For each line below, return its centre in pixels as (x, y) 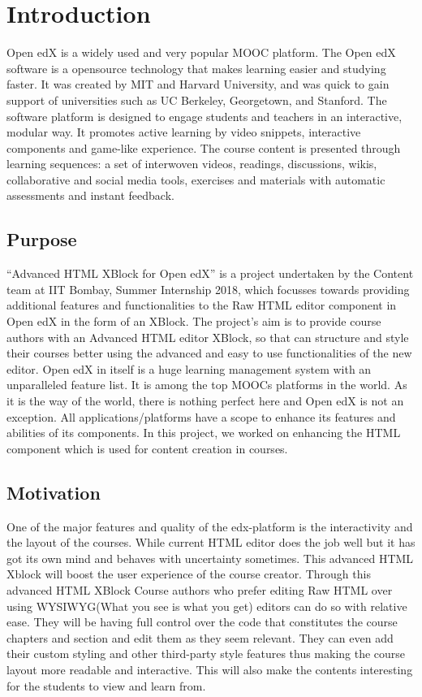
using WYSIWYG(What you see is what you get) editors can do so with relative (207, 606)
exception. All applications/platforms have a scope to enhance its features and (201, 416)
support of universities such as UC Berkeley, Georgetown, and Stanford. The (197, 100)
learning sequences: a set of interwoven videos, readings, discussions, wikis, (192, 164)
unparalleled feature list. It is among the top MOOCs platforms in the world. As (207, 385)
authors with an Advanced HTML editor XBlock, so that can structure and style (208, 337)
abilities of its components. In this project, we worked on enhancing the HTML (204, 433)
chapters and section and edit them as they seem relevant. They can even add (200, 637)
